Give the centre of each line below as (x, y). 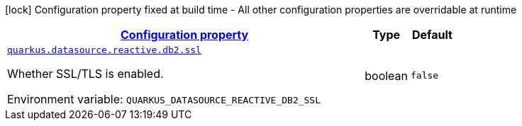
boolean (387, 75)
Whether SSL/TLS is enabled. (85, 74)
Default (432, 35)
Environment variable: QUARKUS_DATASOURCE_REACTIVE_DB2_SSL (164, 99)
